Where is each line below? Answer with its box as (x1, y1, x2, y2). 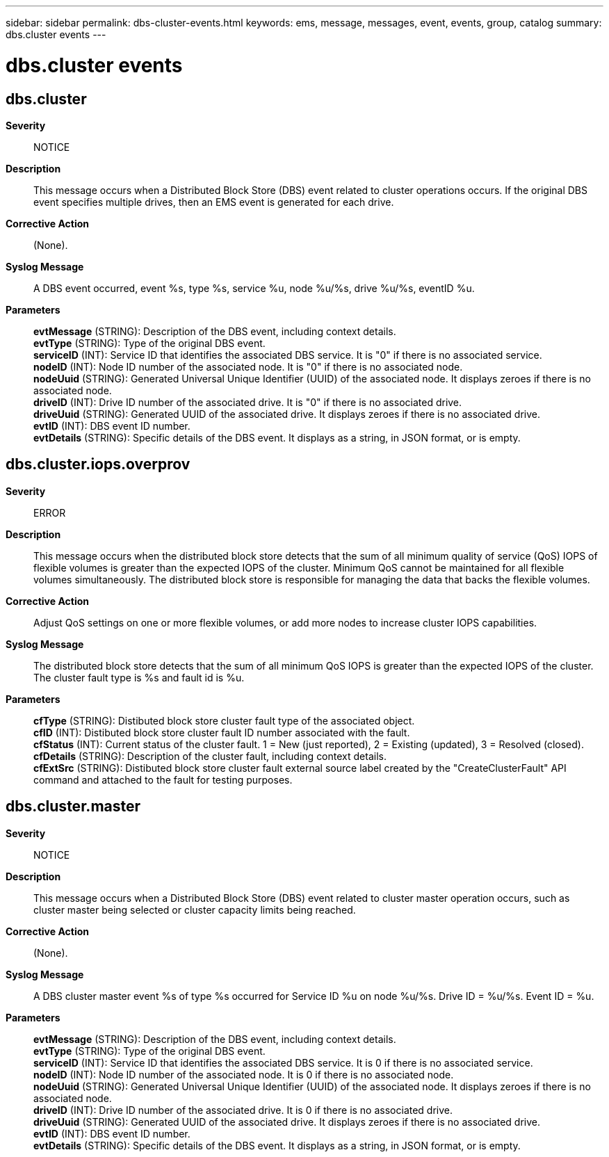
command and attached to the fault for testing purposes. (33, 773, 293, 786)
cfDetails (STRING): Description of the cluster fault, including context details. (33, 750, 387, 762)
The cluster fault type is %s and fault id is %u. (33, 671, 245, 683)
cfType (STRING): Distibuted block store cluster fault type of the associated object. (33, 714, 415, 727)
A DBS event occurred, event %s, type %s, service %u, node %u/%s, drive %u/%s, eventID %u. (33, 282, 475, 294)
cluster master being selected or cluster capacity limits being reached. (33, 903, 356, 916)
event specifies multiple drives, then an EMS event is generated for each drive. (33, 195, 394, 208)
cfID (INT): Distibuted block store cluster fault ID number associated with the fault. (33, 726, 410, 738)
